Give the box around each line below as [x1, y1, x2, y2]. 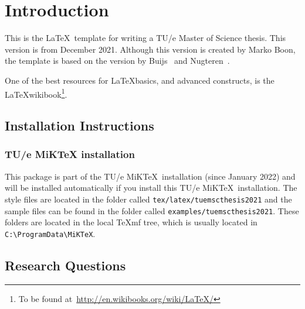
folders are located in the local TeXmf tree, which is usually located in [5, 216, 257, 228]
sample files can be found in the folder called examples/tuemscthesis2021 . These [5, 204, 299, 217]
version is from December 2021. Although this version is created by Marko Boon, [5, 43, 296, 55]
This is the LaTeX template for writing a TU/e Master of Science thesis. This [5, 32, 286, 44]
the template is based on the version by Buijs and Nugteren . [5, 54, 230, 67]
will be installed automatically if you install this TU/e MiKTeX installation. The [5, 181, 297, 194]
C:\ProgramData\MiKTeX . [5, 227, 96, 239]
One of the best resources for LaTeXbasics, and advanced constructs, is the [5, 74, 274, 86]
